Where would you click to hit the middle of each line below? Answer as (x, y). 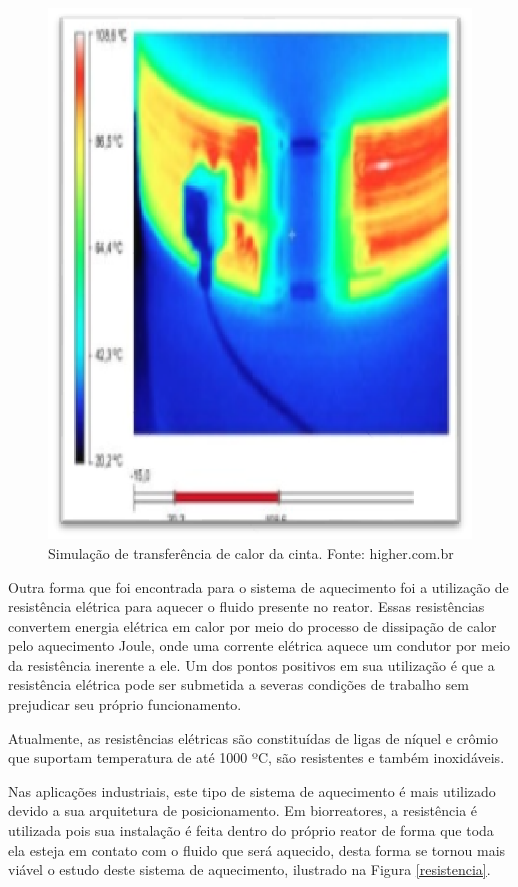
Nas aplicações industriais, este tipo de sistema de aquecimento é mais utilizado (252, 790)
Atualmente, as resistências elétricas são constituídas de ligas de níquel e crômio (253, 737)
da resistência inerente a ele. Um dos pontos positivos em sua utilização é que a (251, 664)
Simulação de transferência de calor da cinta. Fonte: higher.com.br (251, 552)
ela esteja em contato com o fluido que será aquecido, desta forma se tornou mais (257, 849)
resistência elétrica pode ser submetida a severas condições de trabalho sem (238, 684)
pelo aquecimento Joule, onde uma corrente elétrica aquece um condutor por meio (259, 645)
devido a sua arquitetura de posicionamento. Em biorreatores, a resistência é (243, 810)
